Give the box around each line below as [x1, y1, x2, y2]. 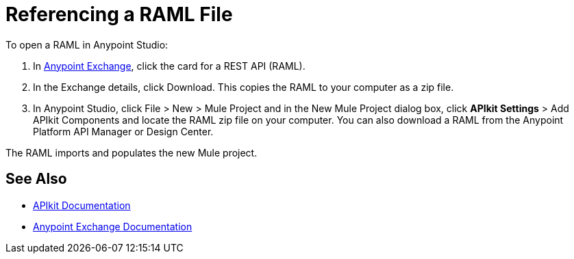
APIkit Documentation [33, 199, 131, 211]
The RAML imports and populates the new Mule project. [5, 146, 258, 159]
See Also [5, 170, 67, 188]
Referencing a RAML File [5, 3, 233, 26]
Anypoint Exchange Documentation [33, 220, 192, 232]
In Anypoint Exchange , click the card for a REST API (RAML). [33, 59, 305, 72]
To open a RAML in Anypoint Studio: [5, 38, 169, 51]
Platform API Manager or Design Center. [33, 125, 214, 137]
